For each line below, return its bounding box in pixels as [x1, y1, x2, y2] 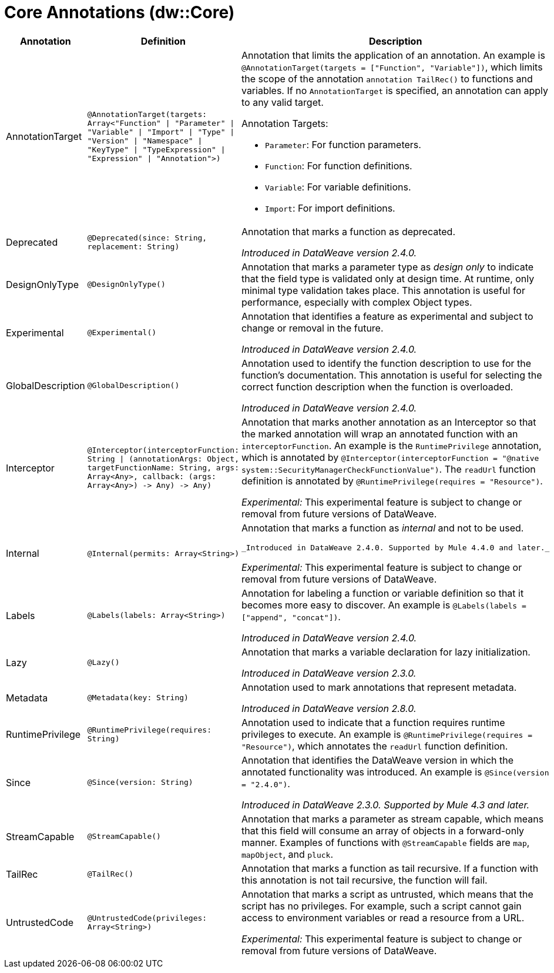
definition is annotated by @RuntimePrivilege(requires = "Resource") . [241, 474, 543, 487]
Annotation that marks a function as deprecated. [241, 225, 456, 238]
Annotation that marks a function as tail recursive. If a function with [241, 862, 539, 874]
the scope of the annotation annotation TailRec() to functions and [241, 72, 533, 85]
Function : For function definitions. [264, 159, 412, 172]
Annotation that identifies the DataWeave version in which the [241, 754, 514, 766]
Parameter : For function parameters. [264, 138, 421, 151]
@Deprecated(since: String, [87, 233, 207, 242]
